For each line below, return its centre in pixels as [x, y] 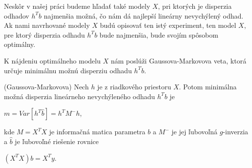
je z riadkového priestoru [134, 87]
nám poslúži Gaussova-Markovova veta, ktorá [178, 60]
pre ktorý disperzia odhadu [44, 34]
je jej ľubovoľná [194, 132]
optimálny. [20, 44]
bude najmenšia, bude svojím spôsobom [159, 34]
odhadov [17, 15]
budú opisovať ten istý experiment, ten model [168, 25]
